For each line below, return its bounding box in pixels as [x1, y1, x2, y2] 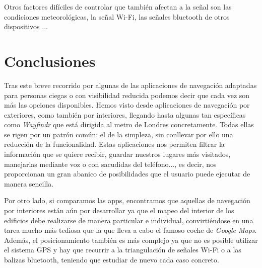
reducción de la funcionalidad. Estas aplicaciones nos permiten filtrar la [4, 139, 225, 149]
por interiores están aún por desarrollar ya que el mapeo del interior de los [4, 205, 234, 216]
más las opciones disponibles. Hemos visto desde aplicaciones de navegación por [4, 100, 250, 110]
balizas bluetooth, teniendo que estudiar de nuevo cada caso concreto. [4, 254, 219, 264]
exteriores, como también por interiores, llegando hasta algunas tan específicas [4, 109, 246, 120]
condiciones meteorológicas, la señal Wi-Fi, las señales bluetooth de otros [4, 11, 230, 22]
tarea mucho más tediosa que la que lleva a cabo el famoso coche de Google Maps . [4, 225, 257, 235]
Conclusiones [4, 50, 96, 71]
